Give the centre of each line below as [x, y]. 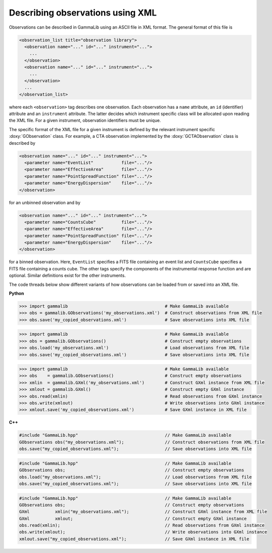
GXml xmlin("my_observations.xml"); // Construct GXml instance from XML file [143, 512]
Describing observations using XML [83, 13]
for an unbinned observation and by [45, 202]
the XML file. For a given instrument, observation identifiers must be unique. [85, 120]
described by [22, 143]
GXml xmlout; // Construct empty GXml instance [133, 519]
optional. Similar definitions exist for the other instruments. [67, 276]
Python [16, 293]
